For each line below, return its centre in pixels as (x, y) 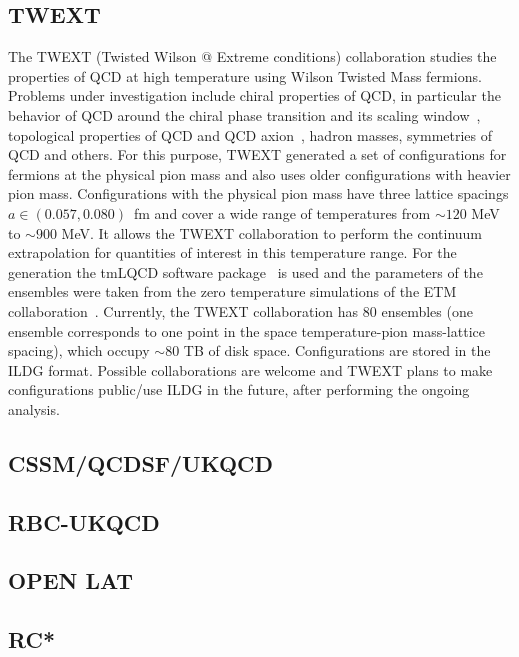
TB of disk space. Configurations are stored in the (337, 350)
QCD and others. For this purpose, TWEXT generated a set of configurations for (257, 154)
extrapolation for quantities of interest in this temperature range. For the (232, 252)
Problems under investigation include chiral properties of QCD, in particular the (254, 95)
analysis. (34, 408)
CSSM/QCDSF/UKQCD (141, 462)
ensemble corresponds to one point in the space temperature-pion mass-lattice (246, 330)
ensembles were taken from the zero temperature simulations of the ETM (232, 291)
